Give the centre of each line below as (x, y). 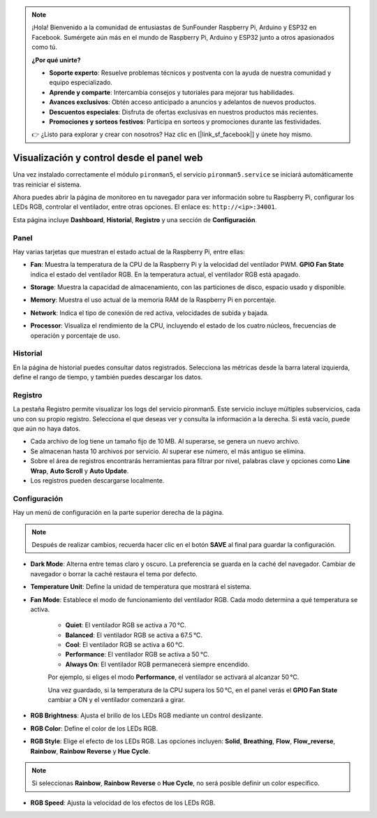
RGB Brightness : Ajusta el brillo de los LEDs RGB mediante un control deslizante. (147, 715)
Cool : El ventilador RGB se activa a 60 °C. (125, 645)
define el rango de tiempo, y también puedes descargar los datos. (108, 377)
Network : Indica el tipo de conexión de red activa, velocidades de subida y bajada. (149, 313)
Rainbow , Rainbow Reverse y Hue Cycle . (90, 751)
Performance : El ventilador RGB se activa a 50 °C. (137, 655)
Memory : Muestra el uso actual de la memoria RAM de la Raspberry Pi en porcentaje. (153, 300)
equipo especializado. (81, 82)
